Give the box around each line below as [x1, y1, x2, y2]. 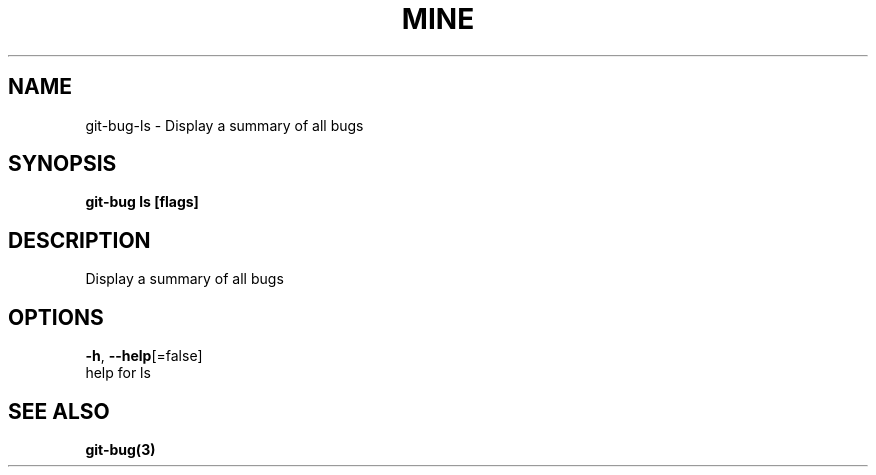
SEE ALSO [8, 398, 110, 424]
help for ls [85, 364, 151, 382]
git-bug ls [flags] [85, 193, 199, 211]
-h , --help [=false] [85, 347, 203, 365]
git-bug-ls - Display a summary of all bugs [85, 116, 364, 134]
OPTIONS [8, 304, 104, 330]
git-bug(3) [85, 440, 156, 458]
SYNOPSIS [8, 151, 117, 177]
